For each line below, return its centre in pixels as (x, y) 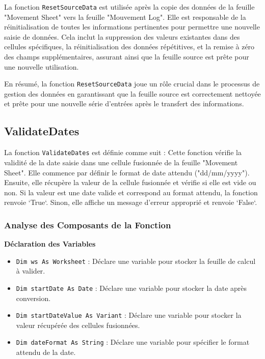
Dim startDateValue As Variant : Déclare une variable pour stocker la (129, 315)
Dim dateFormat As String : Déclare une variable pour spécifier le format (133, 342)
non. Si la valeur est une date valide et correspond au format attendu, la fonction (131, 192)
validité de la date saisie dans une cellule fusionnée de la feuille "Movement (121, 162)
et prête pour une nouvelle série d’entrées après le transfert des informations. (124, 103)
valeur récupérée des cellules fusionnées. (78, 325)
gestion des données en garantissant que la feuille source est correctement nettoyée (132, 93)
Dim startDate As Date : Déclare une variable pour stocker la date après (131, 288)
